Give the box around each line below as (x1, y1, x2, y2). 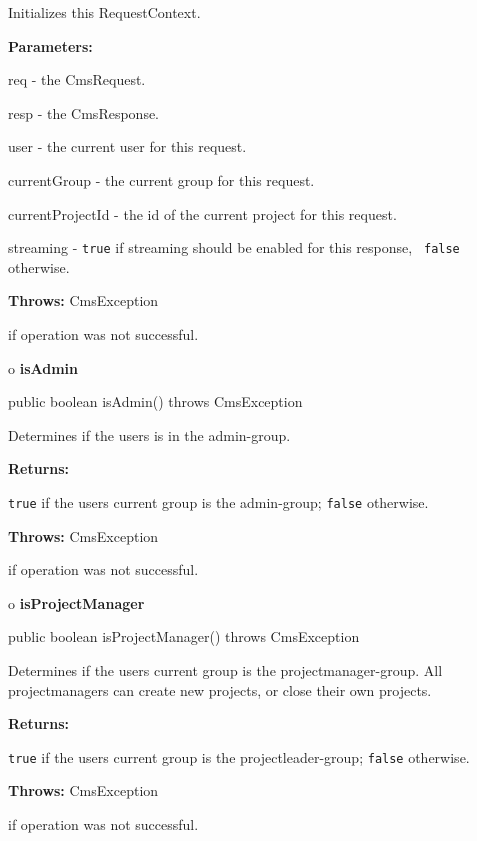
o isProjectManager (8, 592, 145, 613)
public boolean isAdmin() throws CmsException (8, 391, 303, 412)
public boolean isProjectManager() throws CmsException (8, 626, 360, 647)
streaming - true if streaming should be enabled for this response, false (8, 237, 460, 258)
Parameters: (8, 35, 93, 56)
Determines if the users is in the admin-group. (8, 424, 291, 445)
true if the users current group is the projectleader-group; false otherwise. (8, 746, 470, 767)
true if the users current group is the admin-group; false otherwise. (8, 491, 429, 512)
